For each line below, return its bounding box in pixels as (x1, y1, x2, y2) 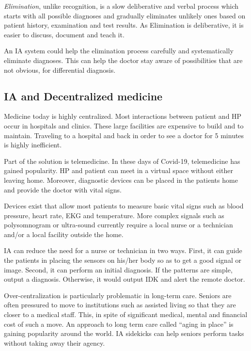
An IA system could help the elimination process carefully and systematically (4, 46, 234, 56)
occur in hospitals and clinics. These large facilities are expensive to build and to (4, 120, 244, 130)
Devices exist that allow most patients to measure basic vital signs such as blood (4, 201, 244, 211)
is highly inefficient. (4, 140, 62, 150)
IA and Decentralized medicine (4, 88, 163, 103)
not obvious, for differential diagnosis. (4, 64, 116, 75)
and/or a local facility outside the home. (4, 229, 124, 239)
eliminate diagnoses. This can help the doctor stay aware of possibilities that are (4, 55, 243, 65)
